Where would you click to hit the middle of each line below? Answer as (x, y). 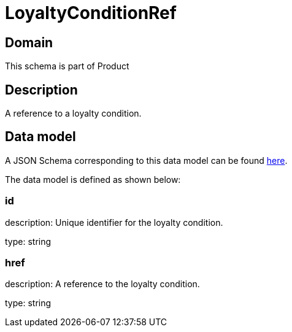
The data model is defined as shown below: (93, 179)
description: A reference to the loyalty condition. (102, 284)
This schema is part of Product (67, 66)
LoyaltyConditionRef (91, 13)
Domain (29, 42)
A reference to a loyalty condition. (73, 114)
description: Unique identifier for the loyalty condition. (114, 222)
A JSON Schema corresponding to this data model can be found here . (146, 160)
